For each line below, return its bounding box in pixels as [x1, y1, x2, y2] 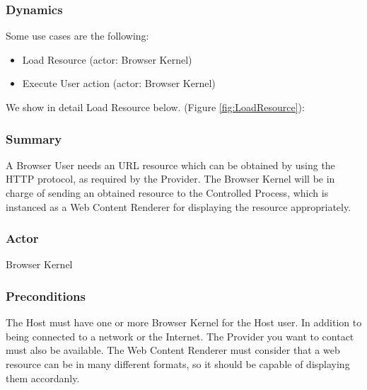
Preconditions [6, 287, 86, 304]
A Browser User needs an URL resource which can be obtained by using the [6, 157, 335, 172]
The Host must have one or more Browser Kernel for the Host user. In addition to [6, 315, 362, 330]
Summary [6, 130, 62, 147]
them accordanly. [6, 370, 80, 385]
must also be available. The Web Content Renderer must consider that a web [6, 343, 340, 357]
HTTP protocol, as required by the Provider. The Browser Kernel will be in [6, 171, 335, 186]
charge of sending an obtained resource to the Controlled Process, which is [6, 185, 329, 200]
